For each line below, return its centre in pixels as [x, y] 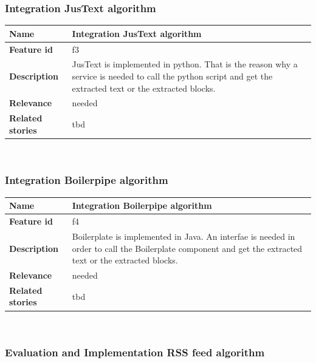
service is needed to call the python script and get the [172, 76]
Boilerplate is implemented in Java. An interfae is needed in [184, 236]
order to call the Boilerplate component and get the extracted [187, 248]
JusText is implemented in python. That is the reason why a [185, 64]
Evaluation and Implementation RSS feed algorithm [135, 352]
